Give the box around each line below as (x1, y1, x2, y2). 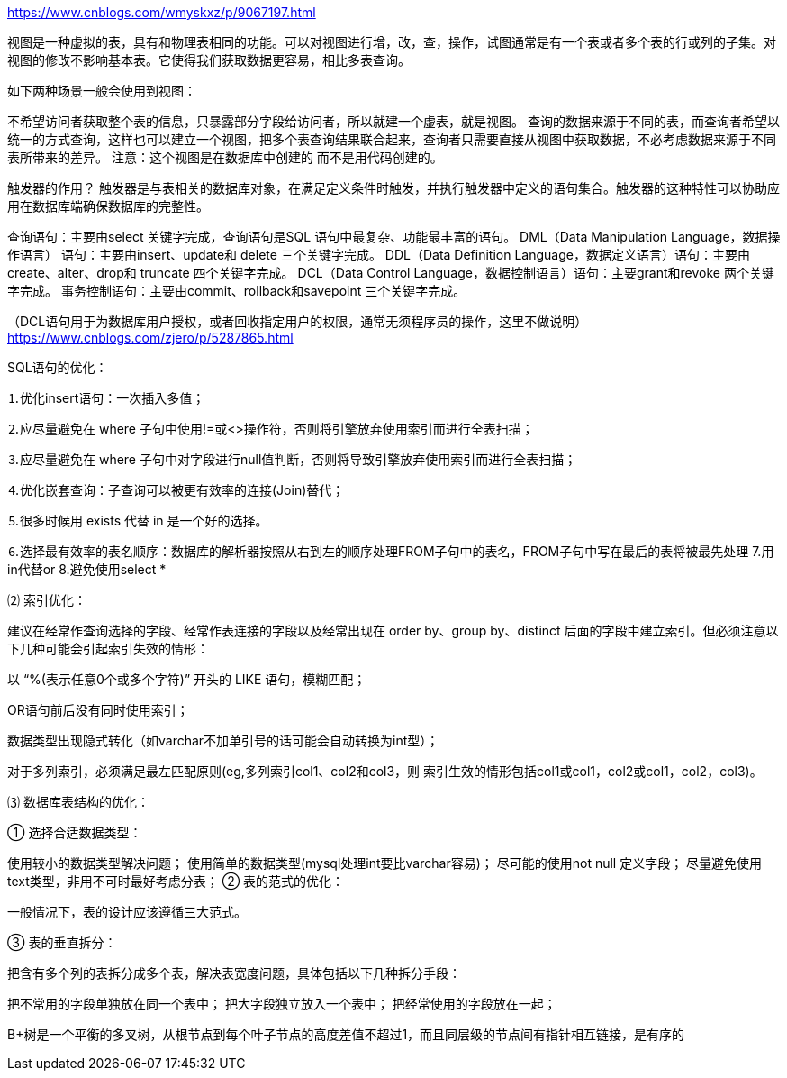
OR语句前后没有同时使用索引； (7, 702, 189, 717)
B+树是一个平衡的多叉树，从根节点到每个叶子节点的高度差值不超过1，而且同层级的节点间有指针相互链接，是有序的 (7, 1027, 685, 1042)
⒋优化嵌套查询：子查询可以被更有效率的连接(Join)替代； (7, 482, 345, 498)
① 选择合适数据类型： (7, 825, 142, 840)
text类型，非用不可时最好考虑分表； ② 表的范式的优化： (7, 873, 345, 889)
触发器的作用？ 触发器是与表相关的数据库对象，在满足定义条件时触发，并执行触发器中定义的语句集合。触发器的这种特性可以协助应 (7, 180, 780, 196)
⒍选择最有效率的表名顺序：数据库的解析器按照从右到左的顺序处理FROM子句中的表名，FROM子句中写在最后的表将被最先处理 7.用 (7, 544, 774, 559)
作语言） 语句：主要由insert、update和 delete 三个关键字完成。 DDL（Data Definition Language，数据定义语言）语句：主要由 (7, 247, 750, 262)
